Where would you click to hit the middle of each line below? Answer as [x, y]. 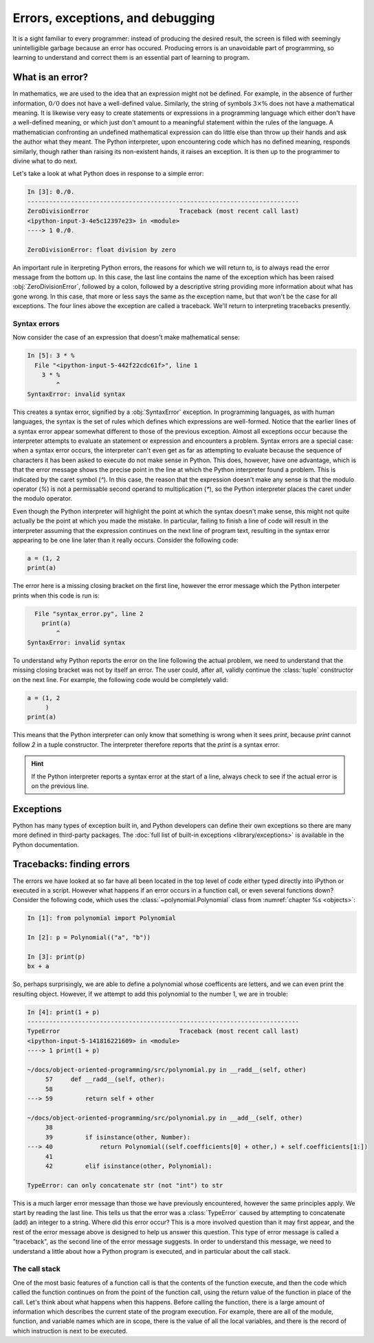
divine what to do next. [45, 161]
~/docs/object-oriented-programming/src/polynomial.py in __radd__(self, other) [167, 1070]
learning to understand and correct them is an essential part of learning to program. [131, 58]
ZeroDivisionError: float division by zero [102, 250]
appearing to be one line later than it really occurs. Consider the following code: [125, 540]
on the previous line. [60, 786]
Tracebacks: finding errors [71, 864]
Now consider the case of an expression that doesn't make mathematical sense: [126, 338]
